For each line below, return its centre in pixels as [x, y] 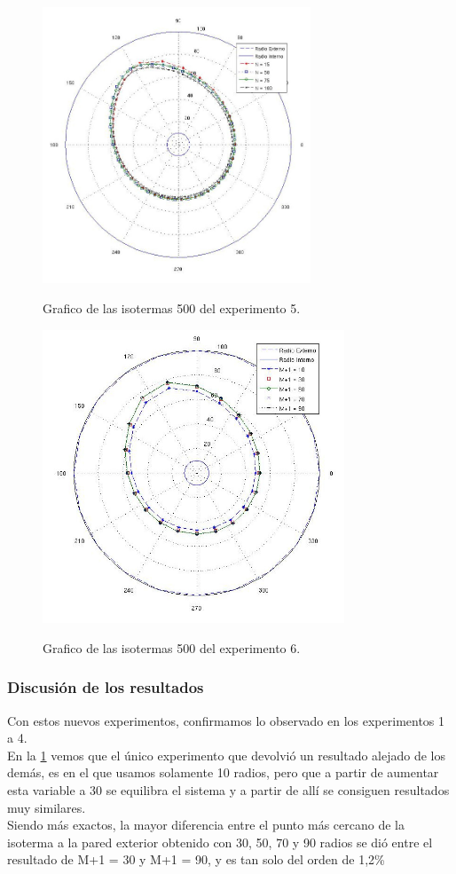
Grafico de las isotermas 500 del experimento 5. [172, 308]
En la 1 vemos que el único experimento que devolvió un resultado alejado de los [227, 755]
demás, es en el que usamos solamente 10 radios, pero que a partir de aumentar [223, 772]
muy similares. [47, 807]
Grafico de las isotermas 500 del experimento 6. [172, 647]
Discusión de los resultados [106, 687]
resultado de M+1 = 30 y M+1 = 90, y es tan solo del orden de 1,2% [196, 859]
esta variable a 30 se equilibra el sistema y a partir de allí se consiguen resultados [228, 790]
